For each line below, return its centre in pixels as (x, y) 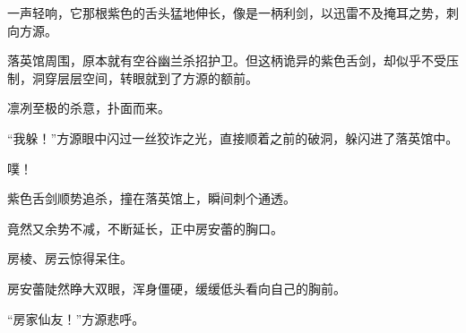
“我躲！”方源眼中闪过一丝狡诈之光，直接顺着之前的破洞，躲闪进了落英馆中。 (233, 137)
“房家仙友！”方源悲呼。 (76, 318)
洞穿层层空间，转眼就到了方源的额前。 (145, 77)
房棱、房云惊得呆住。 (70, 258)
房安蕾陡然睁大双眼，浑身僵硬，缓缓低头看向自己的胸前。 (177, 288)
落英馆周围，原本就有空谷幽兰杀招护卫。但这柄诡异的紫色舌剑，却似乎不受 (227, 60)
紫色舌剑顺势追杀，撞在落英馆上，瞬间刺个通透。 (151, 198)
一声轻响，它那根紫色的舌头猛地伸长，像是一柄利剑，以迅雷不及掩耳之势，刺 (233, 13)
